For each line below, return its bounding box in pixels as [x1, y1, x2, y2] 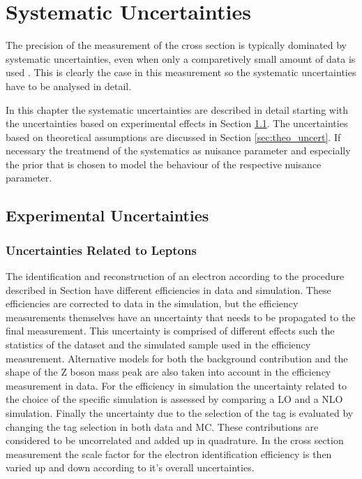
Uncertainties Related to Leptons [6, 241, 197, 258]
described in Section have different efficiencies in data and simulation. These [6, 282, 331, 297]
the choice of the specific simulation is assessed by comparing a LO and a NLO [6, 392, 343, 406]
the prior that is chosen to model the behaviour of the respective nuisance [6, 156, 322, 171]
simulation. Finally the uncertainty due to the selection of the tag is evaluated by [6, 406, 354, 420]
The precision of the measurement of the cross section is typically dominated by [6, 38, 347, 52]
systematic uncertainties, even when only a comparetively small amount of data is [6, 51, 356, 66]
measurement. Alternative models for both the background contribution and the [6, 351, 348, 365]
